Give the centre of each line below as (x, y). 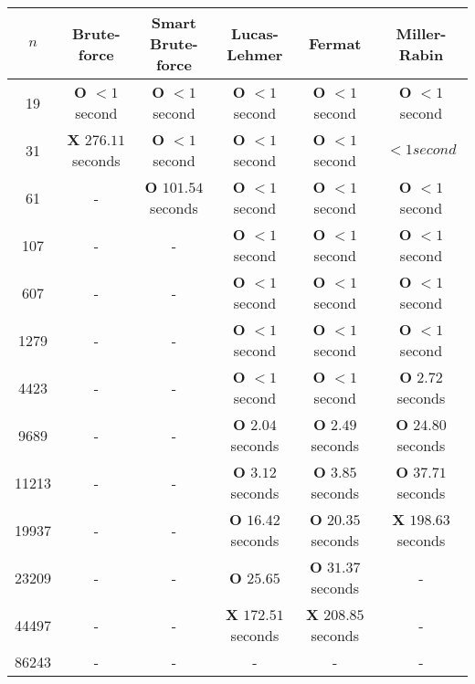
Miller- (421, 33)
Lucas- (254, 33)
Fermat (335, 43)
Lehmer (255, 54)
